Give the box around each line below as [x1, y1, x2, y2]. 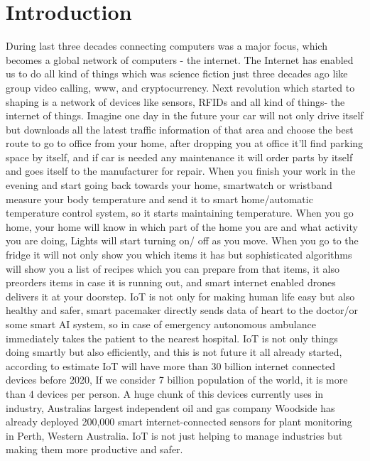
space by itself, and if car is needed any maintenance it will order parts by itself [6, 149, 353, 164]
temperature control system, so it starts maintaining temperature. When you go [6, 205, 354, 220]
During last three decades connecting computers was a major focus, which [6, 38, 327, 53]
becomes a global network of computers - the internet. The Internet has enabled [6, 52, 354, 67]
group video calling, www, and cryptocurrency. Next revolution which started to [6, 80, 355, 94]
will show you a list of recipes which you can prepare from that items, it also [6, 261, 339, 276]
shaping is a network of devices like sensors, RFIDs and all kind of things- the [6, 94, 345, 109]
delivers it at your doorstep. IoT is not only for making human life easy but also [6, 288, 355, 303]
